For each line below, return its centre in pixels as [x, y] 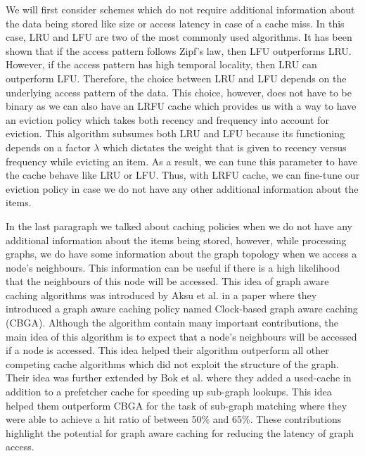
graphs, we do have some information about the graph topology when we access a [181, 254]
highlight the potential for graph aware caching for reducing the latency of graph [180, 432]
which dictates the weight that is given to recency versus [225, 147]
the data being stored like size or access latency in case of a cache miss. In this [175, 23]
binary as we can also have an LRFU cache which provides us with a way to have [181, 106]
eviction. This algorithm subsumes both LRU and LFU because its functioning [175, 133]
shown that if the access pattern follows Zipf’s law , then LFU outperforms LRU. [179, 50]
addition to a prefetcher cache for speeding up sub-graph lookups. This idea [169, 392]
